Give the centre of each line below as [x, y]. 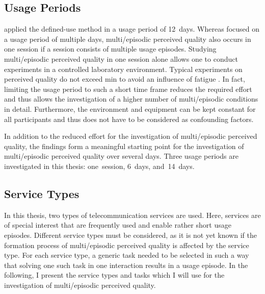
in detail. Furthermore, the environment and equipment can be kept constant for [130, 108]
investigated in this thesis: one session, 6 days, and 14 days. [99, 166]
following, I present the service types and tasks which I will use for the [114, 275]
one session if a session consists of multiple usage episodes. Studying [110, 49]
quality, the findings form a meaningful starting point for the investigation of [124, 146]
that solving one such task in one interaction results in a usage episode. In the [126, 265]
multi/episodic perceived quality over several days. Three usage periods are [121, 156]
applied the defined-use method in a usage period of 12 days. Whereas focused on [132, 29]
